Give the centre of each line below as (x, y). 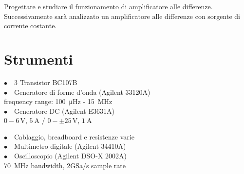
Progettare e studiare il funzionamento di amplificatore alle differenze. (108, 6)
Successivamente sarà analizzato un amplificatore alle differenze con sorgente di (122, 16)
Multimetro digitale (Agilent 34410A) (70, 146)
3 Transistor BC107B (46, 82)
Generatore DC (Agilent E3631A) (64, 111)
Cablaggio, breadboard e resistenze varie (74, 136)
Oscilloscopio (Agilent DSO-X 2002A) (70, 156)
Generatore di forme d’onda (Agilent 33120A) (82, 92)
